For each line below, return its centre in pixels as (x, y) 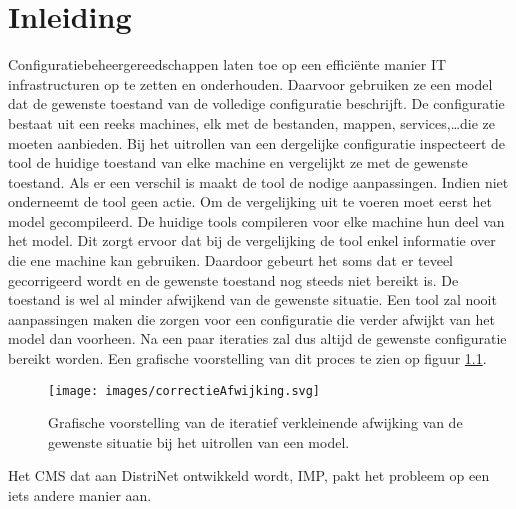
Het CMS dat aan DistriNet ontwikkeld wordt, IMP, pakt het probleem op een (249, 475)
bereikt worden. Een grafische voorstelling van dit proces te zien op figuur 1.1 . (247, 358)
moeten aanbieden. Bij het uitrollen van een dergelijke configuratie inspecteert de (257, 142)
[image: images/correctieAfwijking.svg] (184, 390)
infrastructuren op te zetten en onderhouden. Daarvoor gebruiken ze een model (250, 83)
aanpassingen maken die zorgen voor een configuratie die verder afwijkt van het (251, 318)
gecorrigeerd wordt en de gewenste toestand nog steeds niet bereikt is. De (233, 279)
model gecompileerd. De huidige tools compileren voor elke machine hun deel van (256, 220)
